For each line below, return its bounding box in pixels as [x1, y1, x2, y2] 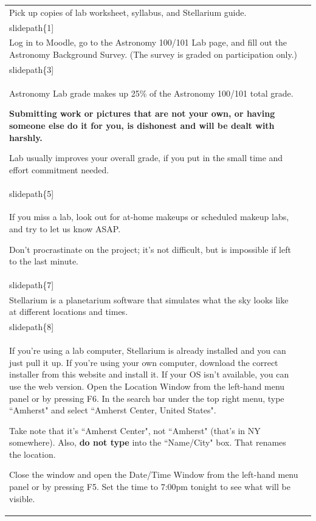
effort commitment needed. [9, 163, 109, 176]
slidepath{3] [9, 63, 54, 75]
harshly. [9, 131, 43, 143]
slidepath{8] [9, 320, 54, 333]
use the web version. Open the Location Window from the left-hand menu [9, 379, 285, 392]
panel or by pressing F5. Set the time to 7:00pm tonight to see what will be [9, 480, 290, 493]
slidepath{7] [9, 278, 54, 291]
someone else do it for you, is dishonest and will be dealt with [9, 119, 275, 131]
